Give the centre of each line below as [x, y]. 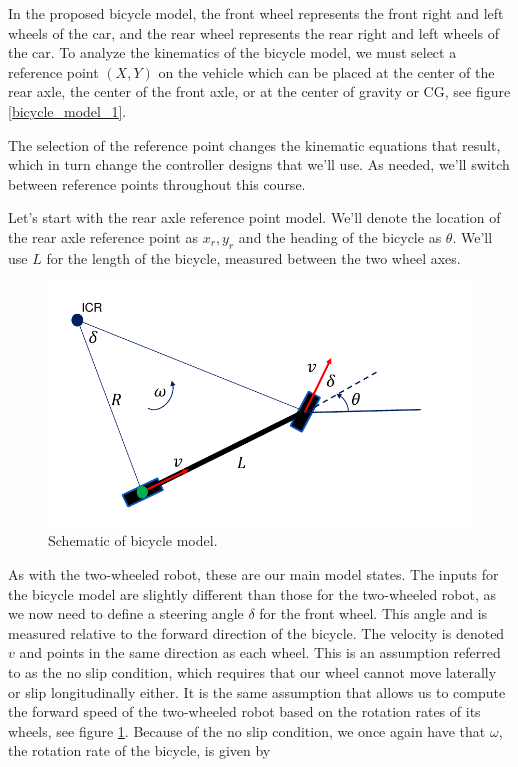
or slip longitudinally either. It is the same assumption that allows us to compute [257, 691]
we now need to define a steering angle [126, 613]
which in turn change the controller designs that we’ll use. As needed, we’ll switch [259, 164]
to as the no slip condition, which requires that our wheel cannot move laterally [252, 671]
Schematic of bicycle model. [133, 540]
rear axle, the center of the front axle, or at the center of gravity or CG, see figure [259, 91]
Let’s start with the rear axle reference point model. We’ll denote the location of [254, 217]
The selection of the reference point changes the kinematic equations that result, [254, 144]
